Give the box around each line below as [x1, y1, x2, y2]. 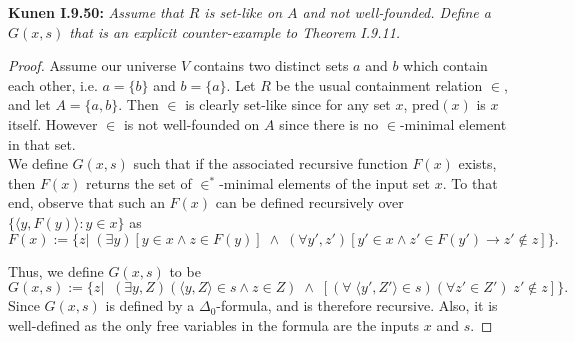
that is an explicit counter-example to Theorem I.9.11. [69, 21, 401, 42]
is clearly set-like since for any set [185, 94, 391, 115]
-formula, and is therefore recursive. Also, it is [216, 295, 498, 316]
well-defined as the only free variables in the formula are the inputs [8, 314, 420, 335]
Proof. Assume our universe [8, 55, 177, 76]
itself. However [8, 113, 98, 134]
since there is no [279, 113, 379, 134]
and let [8, 94, 51, 115]
